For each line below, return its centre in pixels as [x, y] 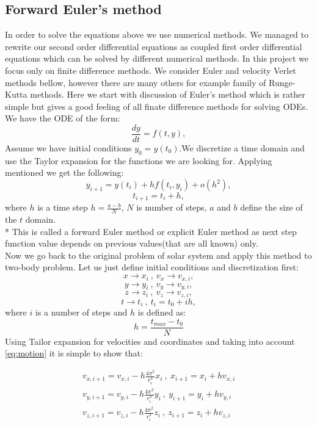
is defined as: [162, 312]
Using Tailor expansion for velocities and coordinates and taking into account [150, 341]
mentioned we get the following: [64, 172]
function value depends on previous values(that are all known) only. [132, 243]
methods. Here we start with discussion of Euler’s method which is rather [168, 94]
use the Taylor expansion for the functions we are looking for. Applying [139, 160]
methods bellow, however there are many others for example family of [136, 82]
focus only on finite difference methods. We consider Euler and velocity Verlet [151, 70]
